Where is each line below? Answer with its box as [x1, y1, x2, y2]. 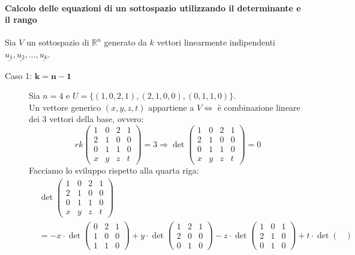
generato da [104, 36, 148, 48]
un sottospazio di [26, 36, 89, 48]
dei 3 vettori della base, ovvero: [29, 113, 144, 125]
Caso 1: [5, 69, 32, 81]
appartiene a [148, 101, 194, 113]
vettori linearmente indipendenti [157, 36, 276, 48]
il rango [5, 13, 37, 26]
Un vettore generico [29, 101, 101, 113]
